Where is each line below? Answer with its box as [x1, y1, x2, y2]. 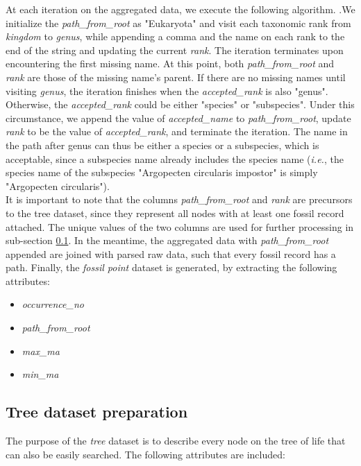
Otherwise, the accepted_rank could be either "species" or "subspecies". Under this [6, 97, 355, 112]
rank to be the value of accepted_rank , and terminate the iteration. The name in [6, 124, 348, 139]
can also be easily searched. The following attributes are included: [6, 447, 285, 461]
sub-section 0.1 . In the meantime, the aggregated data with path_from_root [6, 233, 329, 248]
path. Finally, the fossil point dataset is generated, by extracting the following [6, 260, 337, 275]
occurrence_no [22, 297, 84, 311]
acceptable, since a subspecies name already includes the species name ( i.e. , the [6, 151, 344, 166]
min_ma [22, 367, 59, 381]
